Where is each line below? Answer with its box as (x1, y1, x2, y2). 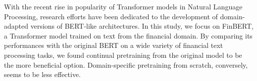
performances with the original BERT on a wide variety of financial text (4, 40, 223, 50)
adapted (4, 21, 29, 31)
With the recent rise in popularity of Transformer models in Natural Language (4, 1, 243, 11)
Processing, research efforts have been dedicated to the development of (4, 11, 218, 21)
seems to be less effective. (4, 69, 81, 80)
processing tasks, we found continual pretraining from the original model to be (4, 49, 242, 60)
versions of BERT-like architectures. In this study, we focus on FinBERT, (30, 21, 254, 31)
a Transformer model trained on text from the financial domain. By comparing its (4, 30, 253, 40)
